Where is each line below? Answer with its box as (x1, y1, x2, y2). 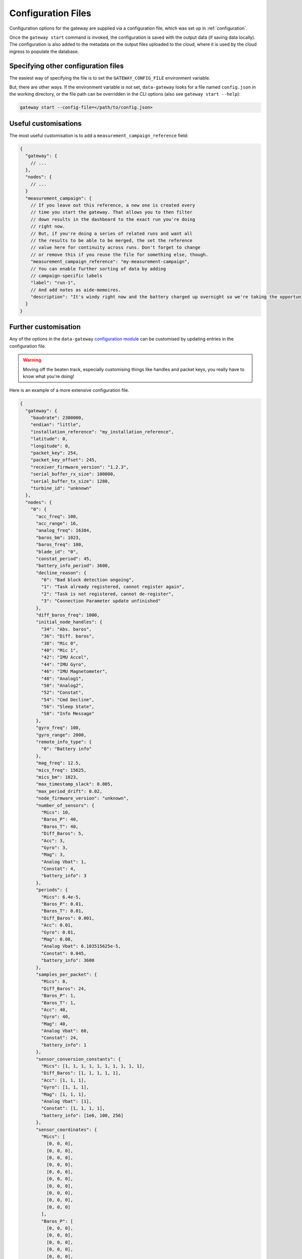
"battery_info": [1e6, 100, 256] (41, 1112, 124, 1118)
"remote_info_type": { (36, 739, 92, 745)
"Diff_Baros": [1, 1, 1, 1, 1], (41, 1070, 121, 1076)
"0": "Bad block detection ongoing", (41, 577, 134, 583)
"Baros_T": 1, (41, 1000, 76, 1006)
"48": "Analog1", (41, 675, 84, 681)
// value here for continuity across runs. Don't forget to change (30, 245, 201, 250)
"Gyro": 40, (41, 1014, 70, 1020)
